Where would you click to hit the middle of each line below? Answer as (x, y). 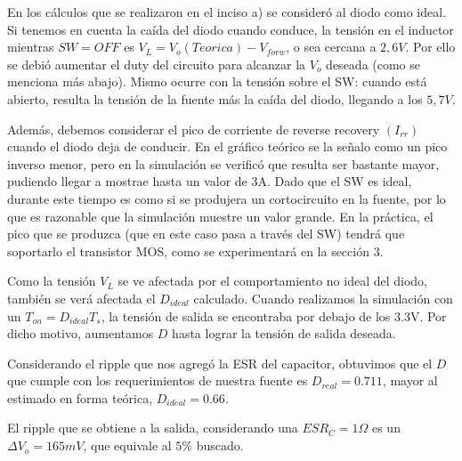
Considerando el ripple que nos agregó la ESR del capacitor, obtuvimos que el (220, 363)
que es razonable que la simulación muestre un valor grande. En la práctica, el (220, 216)
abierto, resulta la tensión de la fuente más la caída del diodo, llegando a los (215, 98)
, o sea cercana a (331, 47)
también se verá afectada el (81, 298)
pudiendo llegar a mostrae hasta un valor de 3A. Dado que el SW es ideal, (210, 181)
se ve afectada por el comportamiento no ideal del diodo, (273, 281)
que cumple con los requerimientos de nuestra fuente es (158, 380)
